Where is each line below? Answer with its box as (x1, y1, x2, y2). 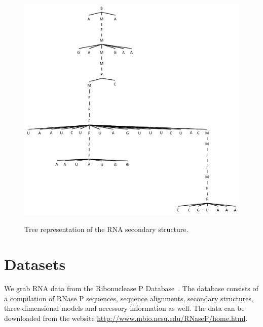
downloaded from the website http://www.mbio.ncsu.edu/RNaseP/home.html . (4, 312, 248, 323)
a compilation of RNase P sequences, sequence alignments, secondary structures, (4, 293, 253, 303)
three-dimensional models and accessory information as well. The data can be (4, 303, 245, 313)
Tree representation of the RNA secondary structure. (24, 224, 189, 235)
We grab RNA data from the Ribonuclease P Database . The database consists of (4, 283, 258, 294)
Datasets (4, 254, 66, 274)
